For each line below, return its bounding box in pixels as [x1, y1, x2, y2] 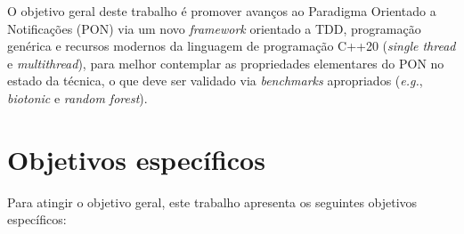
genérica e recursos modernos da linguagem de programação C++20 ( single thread [7, 36, 456, 55]
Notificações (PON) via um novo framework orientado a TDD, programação [7, 19, 421, 37]
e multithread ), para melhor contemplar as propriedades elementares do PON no [7, 53, 444, 72]
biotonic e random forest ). [7, 88, 148, 107]
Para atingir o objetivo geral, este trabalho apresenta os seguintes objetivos [7, 192, 418, 211]
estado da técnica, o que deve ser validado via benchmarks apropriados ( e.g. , [7, 71, 423, 90]
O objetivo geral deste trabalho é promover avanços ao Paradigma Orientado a [7, 2, 436, 20]
